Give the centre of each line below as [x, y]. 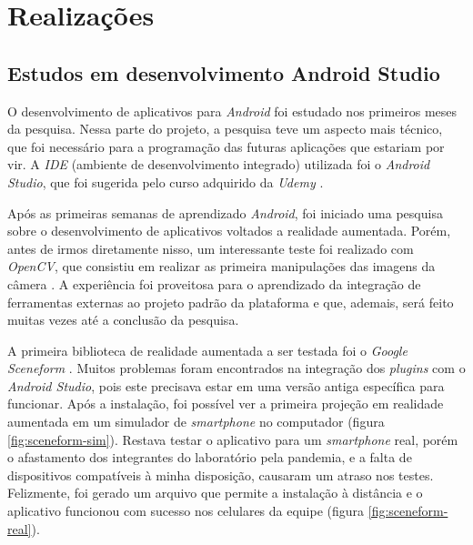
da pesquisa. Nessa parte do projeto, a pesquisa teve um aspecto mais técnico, [225, 129]
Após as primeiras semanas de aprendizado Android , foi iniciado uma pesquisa [225, 212]
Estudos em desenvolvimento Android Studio [224, 72]
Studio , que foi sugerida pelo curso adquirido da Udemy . [166, 182]
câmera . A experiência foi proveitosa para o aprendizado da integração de [214, 283]
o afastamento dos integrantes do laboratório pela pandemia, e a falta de [210, 457]
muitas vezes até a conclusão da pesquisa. [123, 320]
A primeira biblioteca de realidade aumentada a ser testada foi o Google [207, 350]
